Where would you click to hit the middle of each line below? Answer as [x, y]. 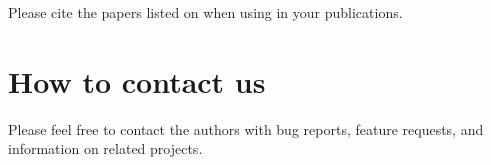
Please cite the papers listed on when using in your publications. [205, 12]
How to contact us [137, 80]
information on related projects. [105, 148]
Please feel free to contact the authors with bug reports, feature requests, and [246, 128]
